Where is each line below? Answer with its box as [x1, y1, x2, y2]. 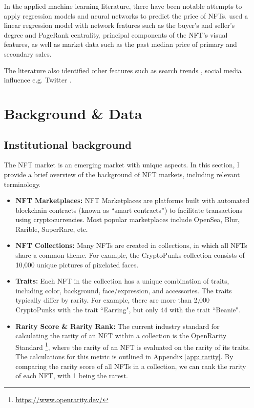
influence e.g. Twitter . [4, 75, 72, 85]
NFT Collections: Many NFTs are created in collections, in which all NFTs [15, 240, 247, 250]
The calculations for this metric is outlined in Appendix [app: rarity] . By [15, 351, 233, 362]
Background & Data [4, 103, 143, 123]
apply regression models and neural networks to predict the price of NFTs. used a [4, 10, 248, 20]
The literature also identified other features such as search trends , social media [4, 65, 242, 75]
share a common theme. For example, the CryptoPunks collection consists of [15, 250, 245, 260]
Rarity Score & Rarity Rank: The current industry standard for [15, 321, 220, 331]
